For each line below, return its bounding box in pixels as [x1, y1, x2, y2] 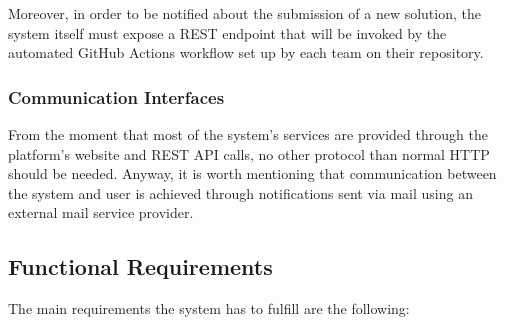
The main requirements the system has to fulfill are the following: [8, 298, 410, 319]
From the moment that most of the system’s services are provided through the [8, 124, 488, 144]
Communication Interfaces [8, 84, 225, 109]
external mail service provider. [8, 202, 194, 223]
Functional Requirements [8, 251, 273, 282]
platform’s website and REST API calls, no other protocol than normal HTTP [8, 143, 490, 164]
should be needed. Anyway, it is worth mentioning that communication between [8, 163, 497, 184]
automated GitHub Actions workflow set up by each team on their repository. [8, 42, 484, 63]
